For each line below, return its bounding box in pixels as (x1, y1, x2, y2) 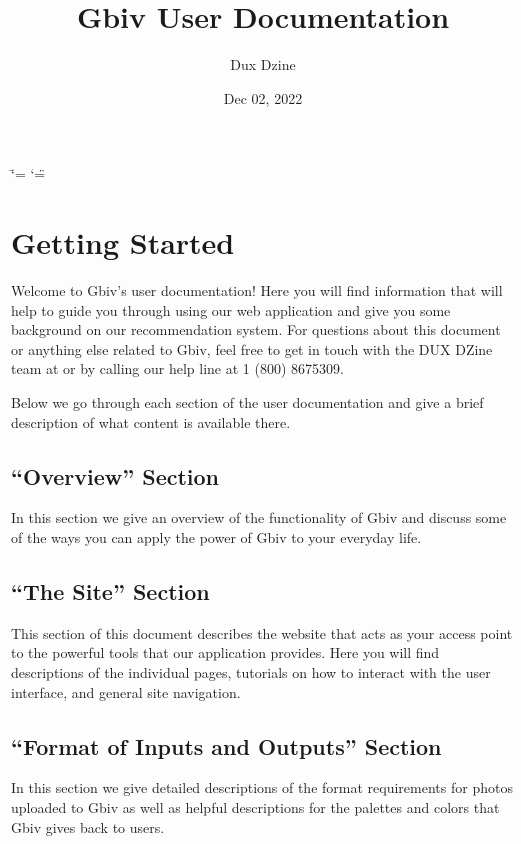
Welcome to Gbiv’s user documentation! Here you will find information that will (11, 280, 503, 301)
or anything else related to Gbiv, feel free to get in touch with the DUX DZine (11, 338, 493, 359)
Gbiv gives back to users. (11, 816, 165, 837)
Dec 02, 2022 (223, 87, 303, 108)
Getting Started (11, 222, 235, 263)
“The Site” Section (11, 575, 210, 606)
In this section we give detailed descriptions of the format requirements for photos (11, 777, 513, 798)
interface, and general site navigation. (11, 681, 241, 702)
